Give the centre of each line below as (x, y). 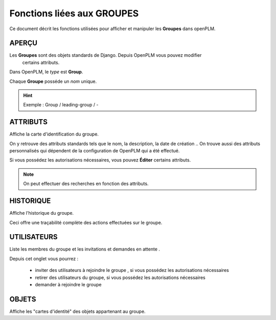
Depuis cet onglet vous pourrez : (44, 259)
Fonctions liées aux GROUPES (74, 13)
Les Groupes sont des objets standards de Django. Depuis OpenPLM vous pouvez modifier (106, 55)
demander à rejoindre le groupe (68, 285)
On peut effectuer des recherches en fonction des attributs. (86, 184)
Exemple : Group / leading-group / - (61, 105)
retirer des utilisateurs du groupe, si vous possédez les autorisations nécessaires (120, 277)
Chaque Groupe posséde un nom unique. (53, 81)
